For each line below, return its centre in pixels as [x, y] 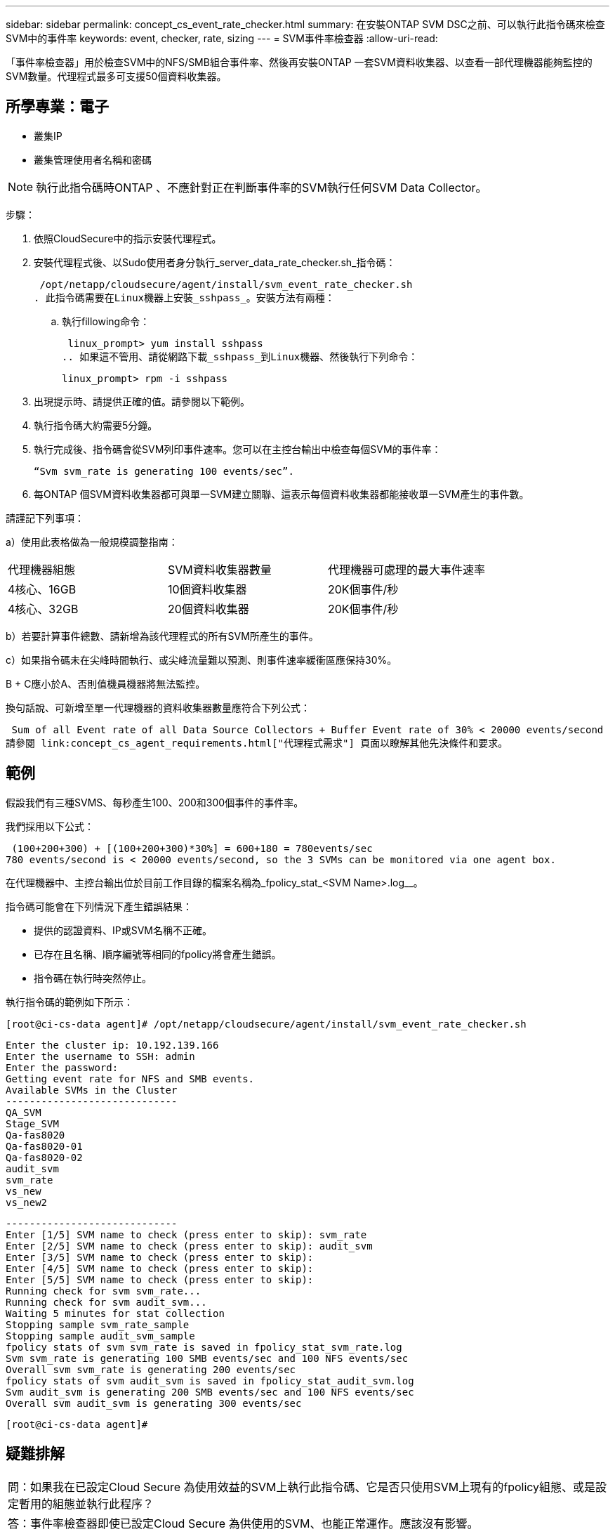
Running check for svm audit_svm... [106, 1302]
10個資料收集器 [207, 589]
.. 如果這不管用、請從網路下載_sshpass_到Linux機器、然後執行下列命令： [240, 356]
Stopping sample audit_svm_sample [100, 1336]
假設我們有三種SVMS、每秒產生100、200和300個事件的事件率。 [155, 802]
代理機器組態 [42, 569]
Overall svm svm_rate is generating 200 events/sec [151, 1369]
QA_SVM [24, 1112]
